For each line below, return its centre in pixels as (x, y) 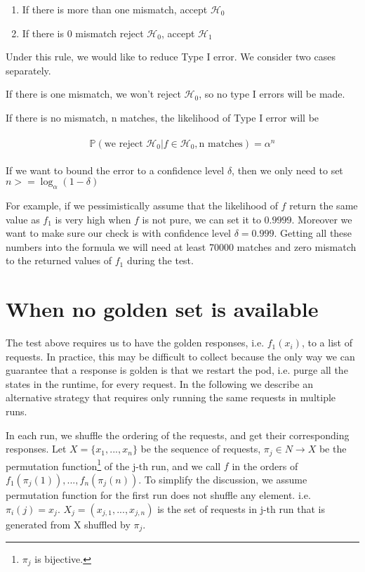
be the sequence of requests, (201, 449)
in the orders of (265, 466)
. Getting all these (313, 233)
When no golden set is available (162, 309)
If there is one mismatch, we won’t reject (93, 94)
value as (23, 219)
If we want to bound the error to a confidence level (115, 170)
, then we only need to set (287, 170)
